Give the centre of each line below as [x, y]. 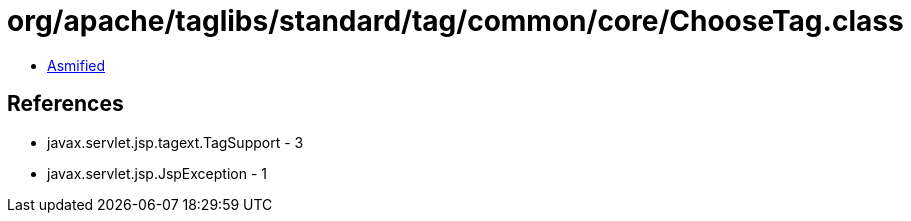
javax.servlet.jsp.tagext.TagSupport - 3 [175, 142]
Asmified [76, 65]
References [65, 104]
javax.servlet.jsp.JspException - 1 [157, 173]
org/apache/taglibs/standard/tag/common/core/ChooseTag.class [455, 21]
